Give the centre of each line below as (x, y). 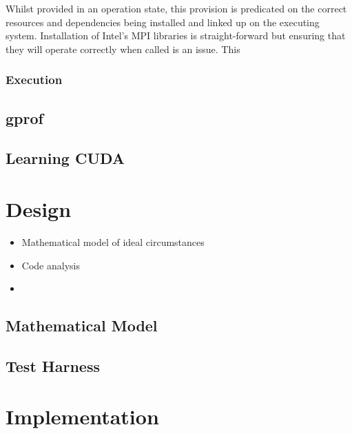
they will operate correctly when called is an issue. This (123, 49)
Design (39, 208)
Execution (34, 80)
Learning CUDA (65, 158)
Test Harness (53, 365)
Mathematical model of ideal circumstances (113, 241)
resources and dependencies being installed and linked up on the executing (163, 22)
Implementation (82, 416)
